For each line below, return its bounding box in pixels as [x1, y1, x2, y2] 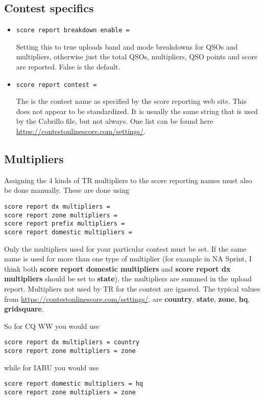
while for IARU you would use [4, 362, 99, 372]
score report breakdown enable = [16, 27, 130, 34]
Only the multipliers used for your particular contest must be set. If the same [4, 243, 247, 254]
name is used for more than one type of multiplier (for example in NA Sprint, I [4, 253, 252, 264]
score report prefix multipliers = [4, 220, 125, 228]
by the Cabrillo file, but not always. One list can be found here [16, 116, 213, 126]
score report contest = [16, 81, 97, 88]
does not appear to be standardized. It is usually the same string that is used [16, 105, 258, 116]
